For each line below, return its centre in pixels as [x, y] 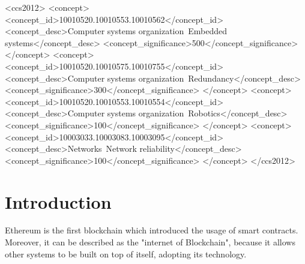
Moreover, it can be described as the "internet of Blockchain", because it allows [150, 242]
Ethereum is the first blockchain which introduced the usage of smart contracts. [152, 230]
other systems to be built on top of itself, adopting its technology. [126, 253]
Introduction [58, 201]
